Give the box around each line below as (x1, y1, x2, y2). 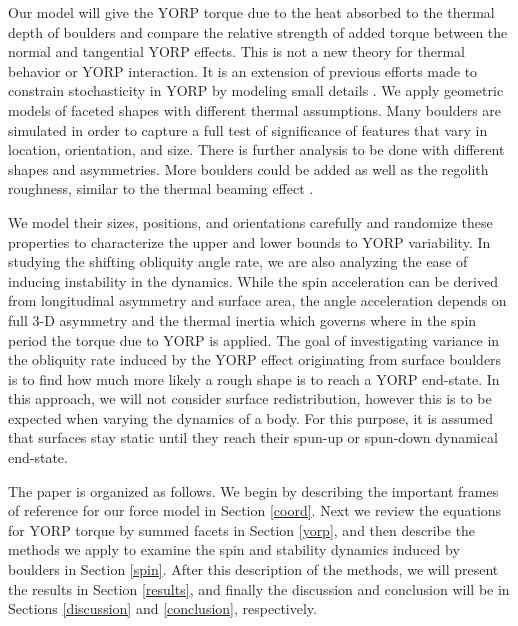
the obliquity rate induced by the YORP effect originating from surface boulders (8, 349, 502, 370)
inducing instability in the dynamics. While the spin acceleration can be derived (8, 270, 498, 291)
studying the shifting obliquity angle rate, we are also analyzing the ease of (8, 251, 468, 272)
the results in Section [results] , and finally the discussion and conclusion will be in (8, 578, 510, 599)
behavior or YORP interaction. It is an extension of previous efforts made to (8, 60, 478, 81)
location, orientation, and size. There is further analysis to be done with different (8, 139, 505, 160)
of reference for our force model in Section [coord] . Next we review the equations (8, 500, 502, 521)
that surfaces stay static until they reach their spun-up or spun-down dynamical (8, 427, 498, 448)
